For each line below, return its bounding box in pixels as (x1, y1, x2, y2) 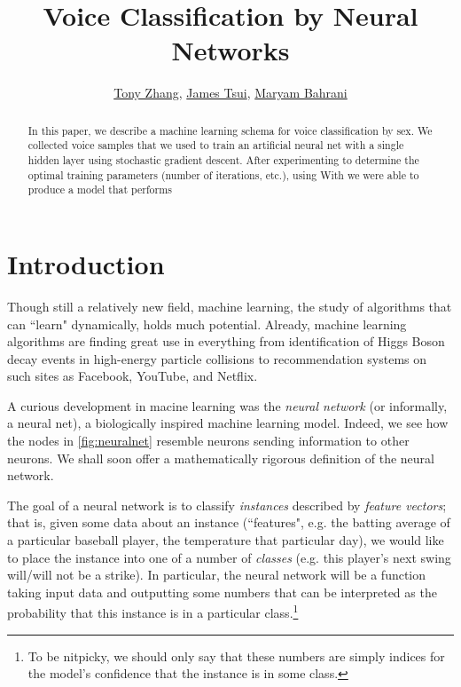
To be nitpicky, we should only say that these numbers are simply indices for (27, 646, 445, 665)
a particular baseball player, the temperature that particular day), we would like (7, 531, 444, 549)
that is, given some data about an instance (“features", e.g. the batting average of (7, 513, 450, 532)
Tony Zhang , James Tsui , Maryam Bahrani (113, 83, 348, 102)
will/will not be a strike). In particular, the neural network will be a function (7, 565, 426, 584)
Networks (171, 32, 290, 68)
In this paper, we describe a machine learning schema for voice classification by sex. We (27, 122, 433, 138)
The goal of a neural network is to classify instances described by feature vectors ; (7, 495, 447, 514)
